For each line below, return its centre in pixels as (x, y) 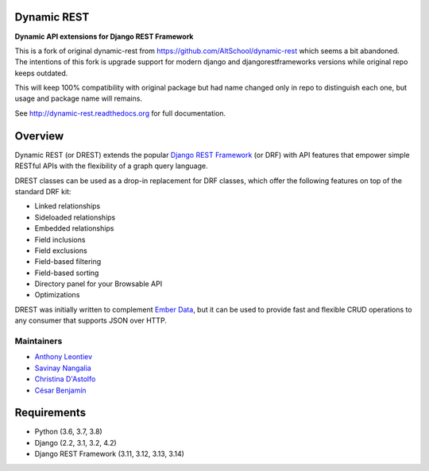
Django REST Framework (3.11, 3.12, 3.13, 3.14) (109, 454)
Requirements (50, 413)
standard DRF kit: (43, 191)
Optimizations (57, 295)
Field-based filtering (68, 262)
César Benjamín (60, 390)
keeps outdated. (41, 73)
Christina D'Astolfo (65, 379)
